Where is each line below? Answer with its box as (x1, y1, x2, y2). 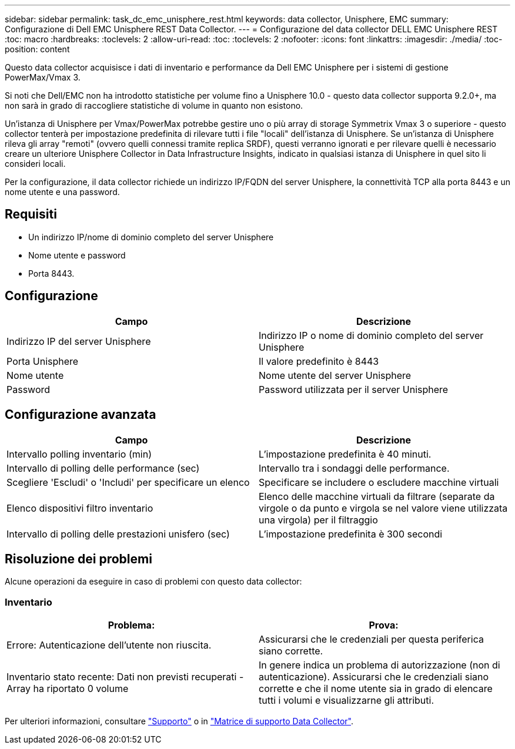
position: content (5, 44, 70, 54)
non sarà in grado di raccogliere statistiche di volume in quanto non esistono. (5, 100, 303, 110)
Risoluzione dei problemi (5, 551, 152, 566)
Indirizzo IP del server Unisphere (6, 335, 151, 347)
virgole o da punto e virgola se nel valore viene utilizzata (259, 502, 508, 514)
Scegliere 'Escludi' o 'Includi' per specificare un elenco (6, 476, 250, 488)
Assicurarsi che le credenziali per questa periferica (259, 633, 484, 646)
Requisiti (5, 207, 57, 222)
